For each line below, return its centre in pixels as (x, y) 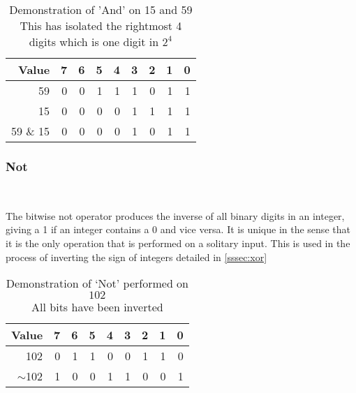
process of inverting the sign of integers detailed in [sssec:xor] (136, 257)
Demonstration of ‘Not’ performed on (97, 283)
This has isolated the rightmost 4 (101, 25)
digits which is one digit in (94, 42)
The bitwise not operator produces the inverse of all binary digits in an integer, (175, 215)
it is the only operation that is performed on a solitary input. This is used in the (178, 243)
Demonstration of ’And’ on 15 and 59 (101, 9)
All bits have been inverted (97, 307)
